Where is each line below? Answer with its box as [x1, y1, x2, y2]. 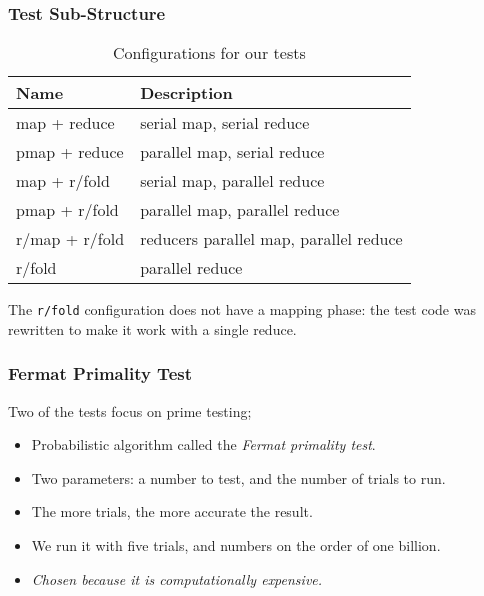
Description [140, 81, 233, 105]
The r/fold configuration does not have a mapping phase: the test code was [8, 299, 476, 320]
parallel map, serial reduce [140, 140, 325, 164]
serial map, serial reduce [140, 111, 310, 135]
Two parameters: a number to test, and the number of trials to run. [31, 467, 446, 488]
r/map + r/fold [16, 227, 125, 251]
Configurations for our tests [112, 41, 306, 65]
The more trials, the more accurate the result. [31, 501, 313, 522]
